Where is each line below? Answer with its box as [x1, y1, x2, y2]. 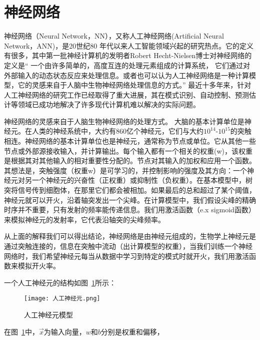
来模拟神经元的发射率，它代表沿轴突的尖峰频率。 [4, 214, 165, 224]
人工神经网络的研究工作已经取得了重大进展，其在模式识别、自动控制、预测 [4, 89, 249, 100]
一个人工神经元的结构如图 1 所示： [4, 277, 116, 287]
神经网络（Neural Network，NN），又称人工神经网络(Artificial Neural [4, 31, 224, 41]
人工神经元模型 [24, 309, 73, 320]
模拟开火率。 [17, 260, 60, 271]
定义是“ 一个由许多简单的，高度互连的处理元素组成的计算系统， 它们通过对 [4, 60, 250, 70]
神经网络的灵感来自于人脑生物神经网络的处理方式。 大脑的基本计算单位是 [4, 116, 244, 126]
